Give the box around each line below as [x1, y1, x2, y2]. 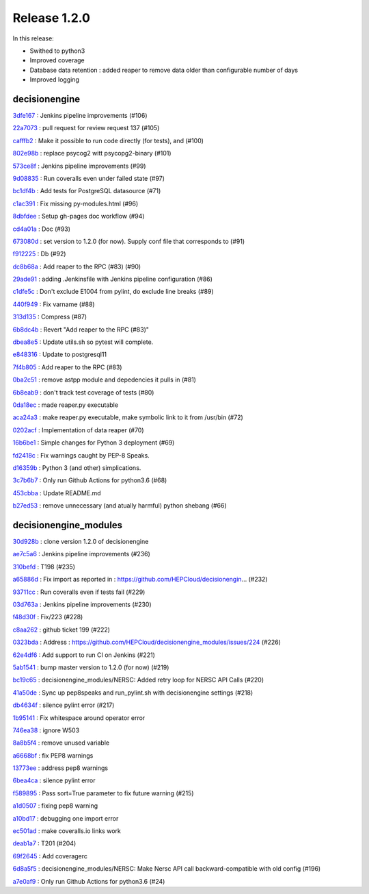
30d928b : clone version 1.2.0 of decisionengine [12, 538, 149, 546]
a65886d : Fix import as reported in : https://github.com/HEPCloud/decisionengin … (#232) [12, 575, 268, 584]
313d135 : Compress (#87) [12, 312, 87, 321]
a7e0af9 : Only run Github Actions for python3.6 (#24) [12, 877, 165, 885]
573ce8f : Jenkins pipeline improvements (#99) [12, 162, 146, 170]
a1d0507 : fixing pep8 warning [12, 802, 98, 810]
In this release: [12, 34, 54, 42]
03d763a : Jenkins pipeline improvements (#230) [12, 600, 152, 608]
